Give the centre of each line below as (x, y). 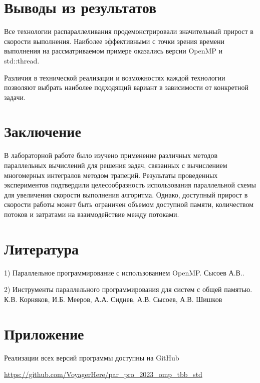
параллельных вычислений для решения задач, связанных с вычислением (116, 165)
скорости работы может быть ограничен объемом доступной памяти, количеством (129, 204)
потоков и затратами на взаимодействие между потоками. (92, 214)
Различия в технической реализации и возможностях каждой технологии (115, 77)
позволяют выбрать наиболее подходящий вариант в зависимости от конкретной (126, 87)
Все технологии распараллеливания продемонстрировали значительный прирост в (129, 31)
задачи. (15, 97)
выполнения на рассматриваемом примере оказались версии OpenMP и (113, 51)
